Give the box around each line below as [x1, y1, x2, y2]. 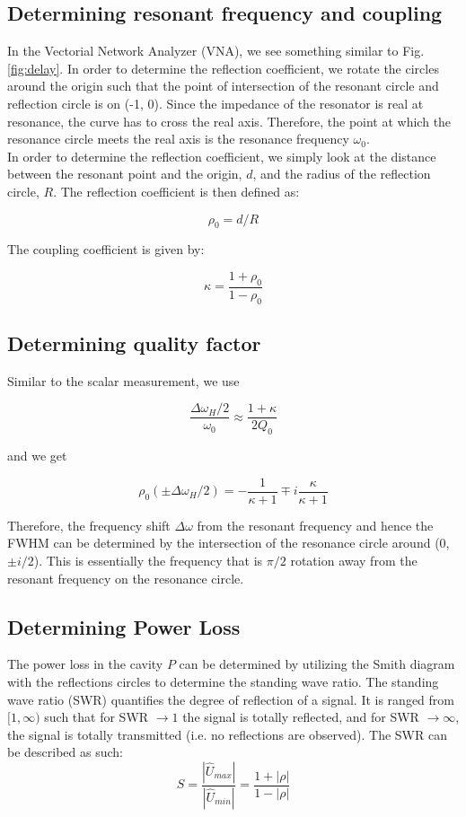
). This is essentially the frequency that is [33, 551, 263, 570]
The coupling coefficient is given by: [7, 240, 205, 259]
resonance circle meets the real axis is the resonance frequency [7, 129, 349, 148]
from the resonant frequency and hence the [197, 515, 434, 534]
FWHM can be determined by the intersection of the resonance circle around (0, [7, 533, 450, 552]
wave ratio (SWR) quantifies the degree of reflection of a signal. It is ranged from [7, 690, 454, 708]
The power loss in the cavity [7, 654, 163, 673]
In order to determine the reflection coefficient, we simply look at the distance [7, 146, 436, 165]
